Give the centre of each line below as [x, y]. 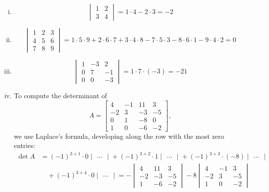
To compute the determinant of [60, 95]
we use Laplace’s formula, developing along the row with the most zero [119, 136]
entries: [24, 145]
